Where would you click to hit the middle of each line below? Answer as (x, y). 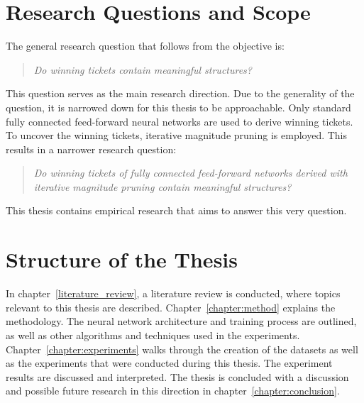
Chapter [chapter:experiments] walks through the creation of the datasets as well (182, 349)
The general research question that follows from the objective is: (145, 46)
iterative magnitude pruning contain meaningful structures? (162, 186)
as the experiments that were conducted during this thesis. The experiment (169, 363)
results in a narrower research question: (91, 149)
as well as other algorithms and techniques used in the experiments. (153, 335)
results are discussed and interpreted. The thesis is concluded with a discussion (177, 376)
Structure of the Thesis (122, 259)
